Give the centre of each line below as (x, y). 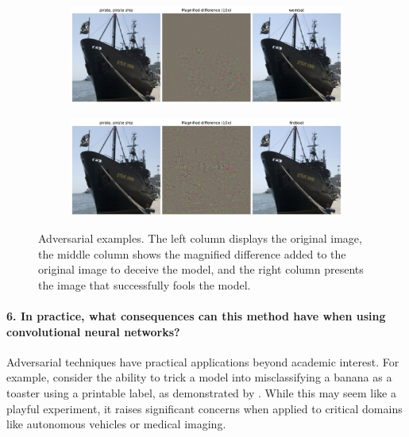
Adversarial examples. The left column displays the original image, (200, 238)
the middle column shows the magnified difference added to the (192, 253)
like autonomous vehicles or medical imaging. (116, 424)
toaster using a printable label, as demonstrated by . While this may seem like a (201, 393)
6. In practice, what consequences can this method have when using (196, 316)
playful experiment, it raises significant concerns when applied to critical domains (204, 408)
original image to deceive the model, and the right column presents (201, 269)
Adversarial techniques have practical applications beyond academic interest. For (203, 361)
